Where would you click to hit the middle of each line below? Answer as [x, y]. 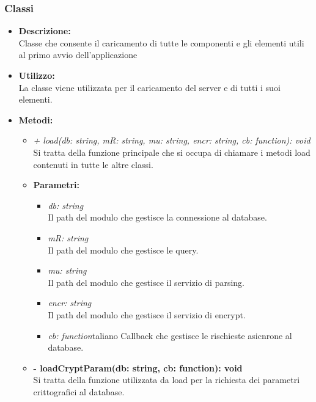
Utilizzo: [37, 75]
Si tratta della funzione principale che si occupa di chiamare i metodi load [172, 152]
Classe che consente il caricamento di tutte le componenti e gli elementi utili [161, 42]
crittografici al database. [79, 391]
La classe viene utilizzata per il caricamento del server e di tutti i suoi [149, 87]
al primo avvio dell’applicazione [78, 55]
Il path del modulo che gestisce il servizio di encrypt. [147, 314]
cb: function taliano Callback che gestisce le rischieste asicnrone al [170, 335]
